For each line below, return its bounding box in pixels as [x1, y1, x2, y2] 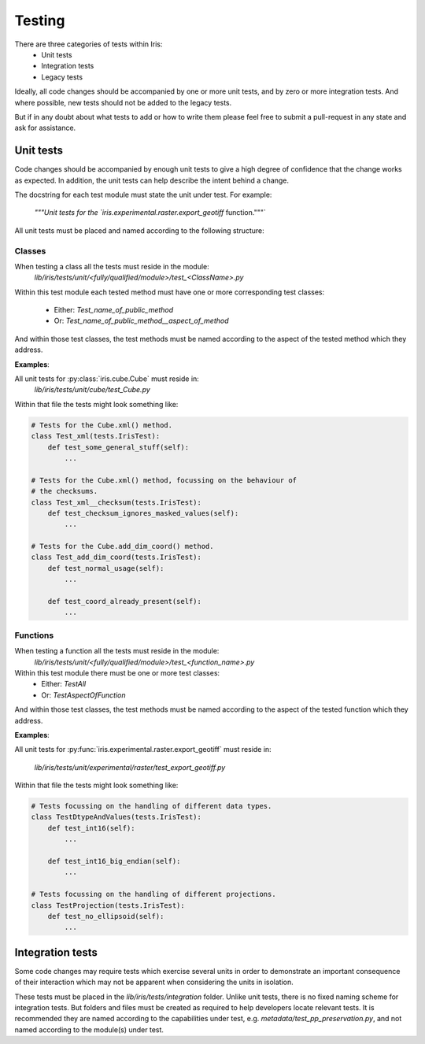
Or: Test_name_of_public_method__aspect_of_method [54, 316, 229, 326]
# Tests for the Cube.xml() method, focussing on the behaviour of [31, 476, 297, 484]
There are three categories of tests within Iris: [14, 39, 163, 49]
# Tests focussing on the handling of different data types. [31, 802, 272, 811]
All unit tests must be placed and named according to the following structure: [14, 225, 265, 235]
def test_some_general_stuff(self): [47, 442, 189, 452]
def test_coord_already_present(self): [47, 597, 202, 606]
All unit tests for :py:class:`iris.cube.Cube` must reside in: [14, 374, 200, 383]
